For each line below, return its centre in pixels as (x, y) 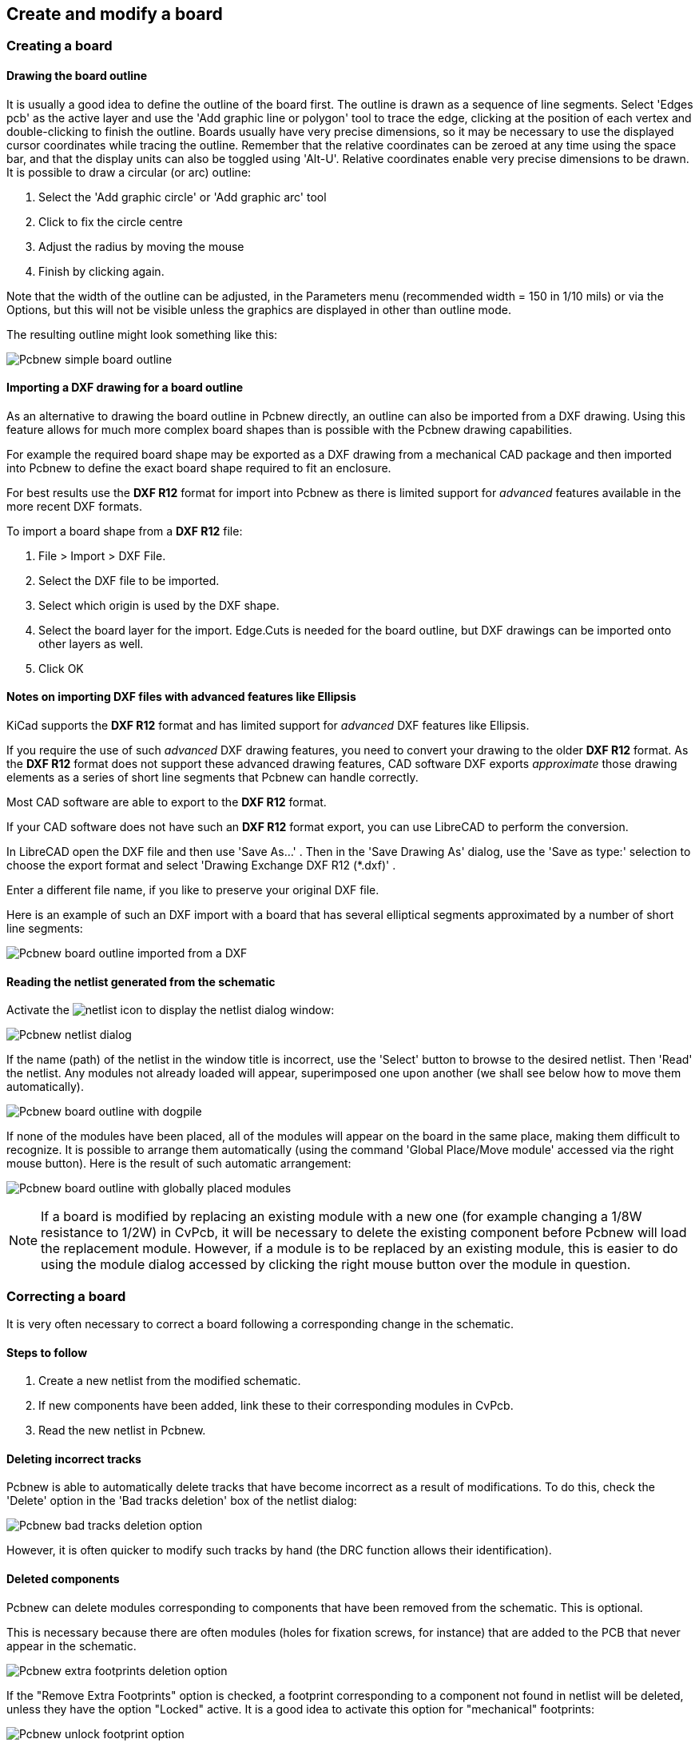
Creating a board (60, 46)
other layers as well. (91, 643)
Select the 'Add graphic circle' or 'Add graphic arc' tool (183, 197)
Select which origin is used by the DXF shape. (159, 605)
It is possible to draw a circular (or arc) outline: (129, 172)
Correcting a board (66, 1296)
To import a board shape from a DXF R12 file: (125, 531)
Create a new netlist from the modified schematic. (170, 1381)
